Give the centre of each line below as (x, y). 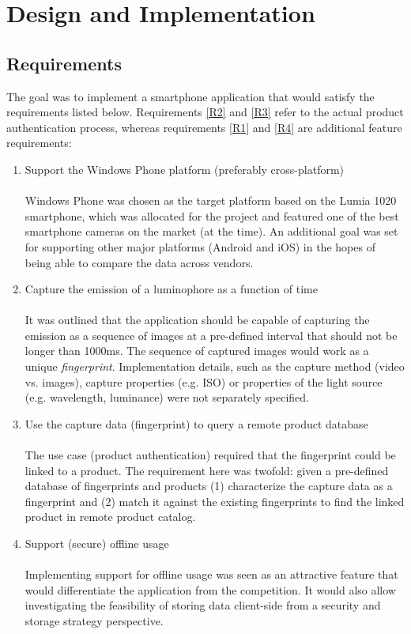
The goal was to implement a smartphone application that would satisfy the (190, 96)
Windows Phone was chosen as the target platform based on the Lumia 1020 (211, 200)
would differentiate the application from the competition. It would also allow (210, 589)
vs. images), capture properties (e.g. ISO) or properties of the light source (204, 381)
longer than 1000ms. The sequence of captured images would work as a (197, 351)
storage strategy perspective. (94, 620)
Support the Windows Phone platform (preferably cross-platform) (185, 169)
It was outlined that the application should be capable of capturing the (197, 320)
